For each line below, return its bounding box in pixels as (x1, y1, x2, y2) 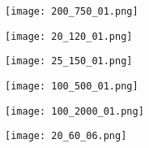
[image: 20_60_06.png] (5, 130, 127, 142)
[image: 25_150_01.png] (5, 55, 133, 67)
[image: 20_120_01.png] (5, 30, 133, 42)
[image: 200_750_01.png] (5, 6, 138, 17)
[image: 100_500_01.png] (5, 80, 138, 92)
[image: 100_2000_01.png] (5, 105, 144, 117)
